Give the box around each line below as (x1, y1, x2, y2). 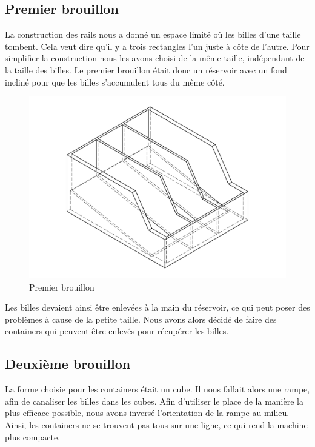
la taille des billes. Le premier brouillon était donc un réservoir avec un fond (5, 63, 287, 76)
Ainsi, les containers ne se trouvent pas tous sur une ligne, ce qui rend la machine (5, 418, 308, 431)
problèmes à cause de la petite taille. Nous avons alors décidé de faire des (5, 312, 277, 325)
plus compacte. (5, 430, 61, 443)
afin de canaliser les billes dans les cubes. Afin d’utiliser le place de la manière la (5, 394, 303, 407)
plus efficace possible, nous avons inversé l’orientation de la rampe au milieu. (5, 406, 290, 419)
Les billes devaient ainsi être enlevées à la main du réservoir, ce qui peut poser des (5, 301, 310, 314)
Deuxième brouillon (5, 354, 131, 373)
